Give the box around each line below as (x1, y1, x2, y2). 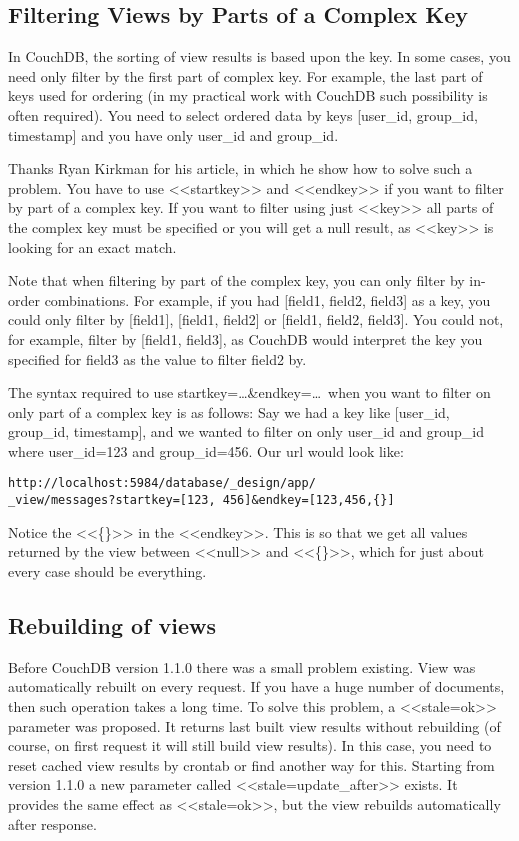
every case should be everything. (8, 560, 207, 581)
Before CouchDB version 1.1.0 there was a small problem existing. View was (8, 656, 476, 677)
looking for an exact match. (8, 236, 177, 257)
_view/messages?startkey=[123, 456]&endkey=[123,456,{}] (8, 493, 395, 508)
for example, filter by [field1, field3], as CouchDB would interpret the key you (8, 328, 483, 349)
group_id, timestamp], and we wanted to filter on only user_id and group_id (8, 421, 484, 442)
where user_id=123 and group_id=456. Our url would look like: (8, 440, 404, 461)
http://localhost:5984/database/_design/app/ (8, 476, 316, 491)
